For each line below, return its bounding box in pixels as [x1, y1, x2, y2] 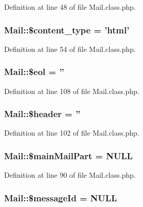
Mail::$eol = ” [4, 65, 65, 78]
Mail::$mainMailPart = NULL [4, 149, 133, 162]
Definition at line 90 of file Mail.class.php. [4, 170, 136, 180]
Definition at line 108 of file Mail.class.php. [4, 85, 139, 96]
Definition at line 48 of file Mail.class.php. [4, 2, 136, 12]
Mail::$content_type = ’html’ [4, 23, 130, 36]
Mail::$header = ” [4, 107, 80, 120]
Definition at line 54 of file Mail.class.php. [4, 43, 136, 54]
